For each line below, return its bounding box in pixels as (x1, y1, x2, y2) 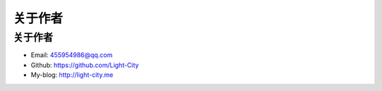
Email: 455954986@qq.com (30, 51, 113, 59)
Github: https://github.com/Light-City (30, 61, 139, 69)
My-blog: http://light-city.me (30, 71, 113, 79)
